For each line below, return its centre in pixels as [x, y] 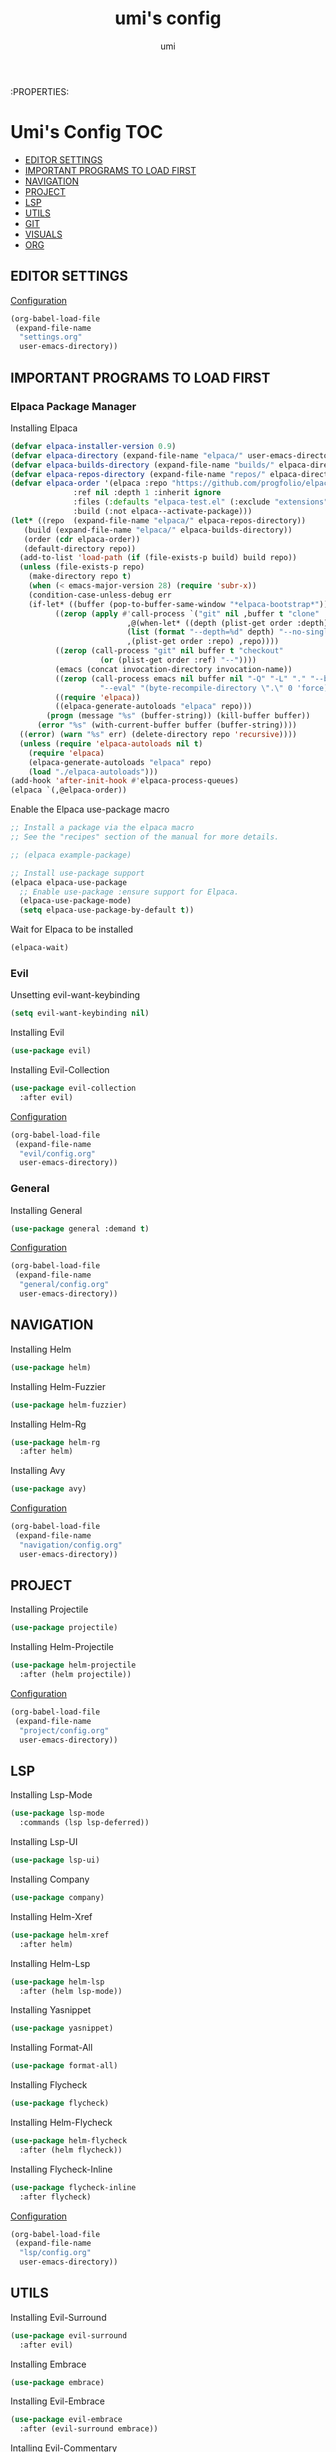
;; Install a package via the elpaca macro [102, 828]
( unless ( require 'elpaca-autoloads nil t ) [111, 743]
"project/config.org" [64, 1730]
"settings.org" [51, 337]
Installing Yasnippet [51, 2010]
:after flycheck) [55, 2197]
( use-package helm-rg [55, 1442]
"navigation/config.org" [71, 1545]
